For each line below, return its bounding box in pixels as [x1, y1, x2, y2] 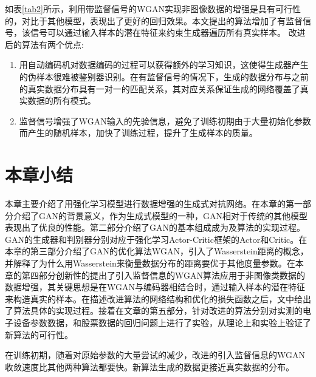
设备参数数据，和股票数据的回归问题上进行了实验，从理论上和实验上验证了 [13, 316, 311, 328]
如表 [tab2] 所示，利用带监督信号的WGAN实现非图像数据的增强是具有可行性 [5, 2, 301, 15]
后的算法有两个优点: [5, 38, 84, 50]
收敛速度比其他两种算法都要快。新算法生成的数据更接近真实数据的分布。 [5, 360, 294, 373]
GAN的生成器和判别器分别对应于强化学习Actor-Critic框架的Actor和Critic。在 [5, 233, 307, 245]
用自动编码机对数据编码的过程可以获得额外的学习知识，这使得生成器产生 [19, 58, 309, 71]
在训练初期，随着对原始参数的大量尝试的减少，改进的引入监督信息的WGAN [5, 348, 305, 361]
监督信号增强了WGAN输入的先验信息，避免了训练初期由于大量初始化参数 [19, 114, 311, 127]
